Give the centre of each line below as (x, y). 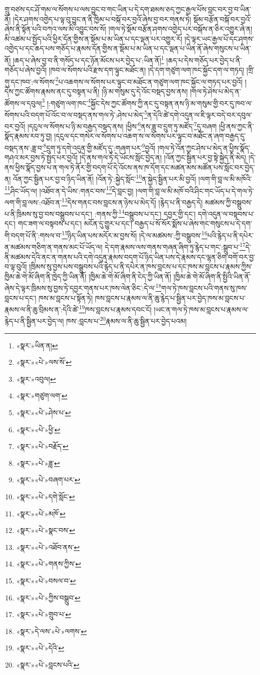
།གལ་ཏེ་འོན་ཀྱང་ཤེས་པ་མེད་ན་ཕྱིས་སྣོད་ (204, 147)
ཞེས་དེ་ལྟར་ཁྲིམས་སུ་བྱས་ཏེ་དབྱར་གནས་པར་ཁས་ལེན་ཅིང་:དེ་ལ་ (80, 287)
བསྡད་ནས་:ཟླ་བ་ (24, 147)
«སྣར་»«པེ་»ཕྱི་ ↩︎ (38, 429)
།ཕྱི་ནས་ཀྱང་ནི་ (236, 126)
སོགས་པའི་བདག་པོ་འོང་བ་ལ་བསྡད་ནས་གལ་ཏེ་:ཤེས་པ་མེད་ (75, 114)
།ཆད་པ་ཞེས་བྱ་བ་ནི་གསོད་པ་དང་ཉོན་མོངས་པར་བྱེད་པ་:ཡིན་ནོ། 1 (89, 59)
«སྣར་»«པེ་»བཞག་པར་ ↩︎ (48, 480)
